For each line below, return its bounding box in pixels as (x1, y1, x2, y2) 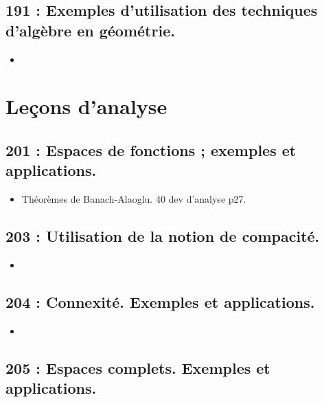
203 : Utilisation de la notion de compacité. (5, 225, 320, 247)
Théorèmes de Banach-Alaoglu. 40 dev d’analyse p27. (21, 192, 246, 206)
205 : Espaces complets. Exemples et (5, 357, 270, 378)
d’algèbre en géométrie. (5, 19, 175, 41)
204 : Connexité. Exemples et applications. (5, 291, 315, 312)
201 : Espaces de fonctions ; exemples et (5, 139, 297, 160)
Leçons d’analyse (5, 92, 167, 120)
